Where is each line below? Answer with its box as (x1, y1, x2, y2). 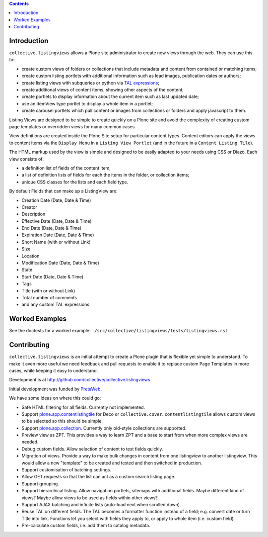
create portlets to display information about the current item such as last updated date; (21, 93, 200, 99)
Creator (21, 204, 37, 210)
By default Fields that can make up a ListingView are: (9, 188, 118, 194)
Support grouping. (21, 480, 59, 487)
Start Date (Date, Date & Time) (21, 273, 84, 279)
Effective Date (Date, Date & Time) (21, 218, 92, 224)
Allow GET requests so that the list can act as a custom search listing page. (21, 474, 176, 480)
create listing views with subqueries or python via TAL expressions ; (21, 80, 160, 86)
